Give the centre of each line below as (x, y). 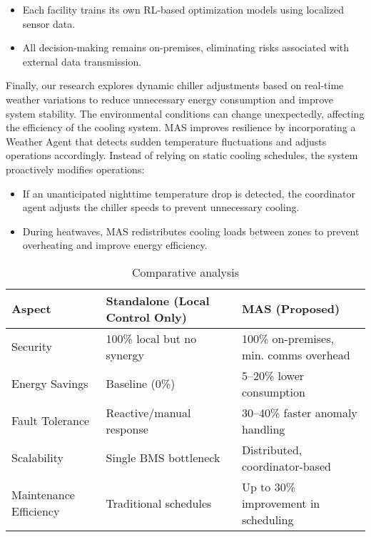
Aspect (31, 309)
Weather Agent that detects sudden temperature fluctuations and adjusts (166, 141)
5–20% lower (273, 375)
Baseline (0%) (141, 384)
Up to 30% (268, 486)
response (127, 429)
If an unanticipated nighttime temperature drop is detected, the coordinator (189, 193)
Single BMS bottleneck (163, 458)
